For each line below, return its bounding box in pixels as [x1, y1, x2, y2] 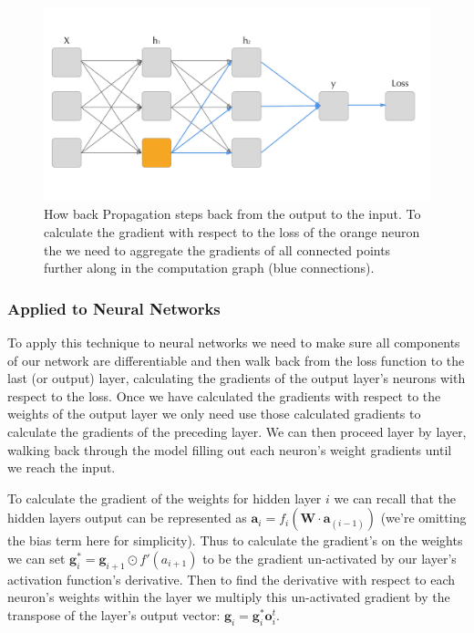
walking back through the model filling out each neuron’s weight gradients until [7, 440, 452, 459]
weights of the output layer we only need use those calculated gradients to [7, 404, 421, 423]
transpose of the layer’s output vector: [7, 605, 221, 624]
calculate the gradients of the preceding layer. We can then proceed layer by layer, [7, 421, 467, 441]
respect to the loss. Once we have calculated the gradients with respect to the [7, 386, 441, 405]
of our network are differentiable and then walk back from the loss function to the [7, 350, 465, 369]
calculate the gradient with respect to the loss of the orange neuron [44, 223, 420, 242]
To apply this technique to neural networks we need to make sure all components [7, 333, 460, 352]
